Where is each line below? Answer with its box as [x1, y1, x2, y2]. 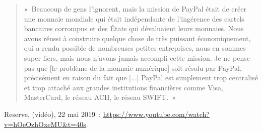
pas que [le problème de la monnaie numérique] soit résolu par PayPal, [24, 62, 242, 73]
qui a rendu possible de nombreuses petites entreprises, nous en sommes [24, 43, 246, 53]
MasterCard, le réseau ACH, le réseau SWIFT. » [24, 92, 176, 102]
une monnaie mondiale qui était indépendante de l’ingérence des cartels [24, 13, 244, 24]
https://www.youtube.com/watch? [103, 108, 210, 119]
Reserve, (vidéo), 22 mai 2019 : [4, 108, 101, 119]
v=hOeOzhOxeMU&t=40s [4, 118, 86, 129]
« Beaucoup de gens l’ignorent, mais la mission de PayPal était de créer [24, 4, 246, 14]
